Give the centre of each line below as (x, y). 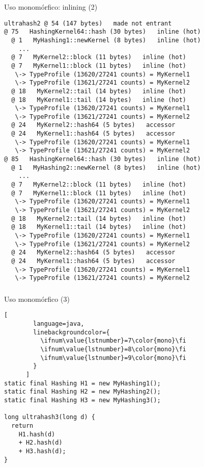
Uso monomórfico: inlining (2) (51, 7)
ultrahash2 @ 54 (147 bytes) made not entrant (88, 23)
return (22, 425)
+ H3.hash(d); (42, 451)
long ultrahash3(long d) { (50, 417)
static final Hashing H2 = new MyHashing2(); (82, 392)
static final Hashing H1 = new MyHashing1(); (82, 383)
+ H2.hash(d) (40, 443)
